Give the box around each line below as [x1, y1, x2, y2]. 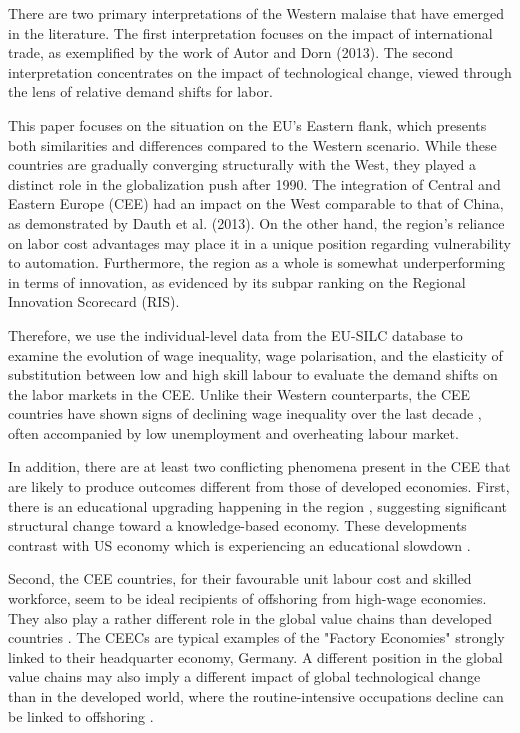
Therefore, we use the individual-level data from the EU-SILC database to [8, 324, 463, 345]
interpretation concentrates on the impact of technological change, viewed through [8, 61, 512, 82]
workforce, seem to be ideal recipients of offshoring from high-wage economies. [8, 588, 487, 609]
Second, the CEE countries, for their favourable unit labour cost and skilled [8, 568, 472, 589]
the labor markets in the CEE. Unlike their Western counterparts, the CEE [8, 383, 471, 404]
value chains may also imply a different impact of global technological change [8, 666, 481, 687]
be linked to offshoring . [8, 705, 154, 726]
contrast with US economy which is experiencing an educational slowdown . [8, 534, 471, 555]
